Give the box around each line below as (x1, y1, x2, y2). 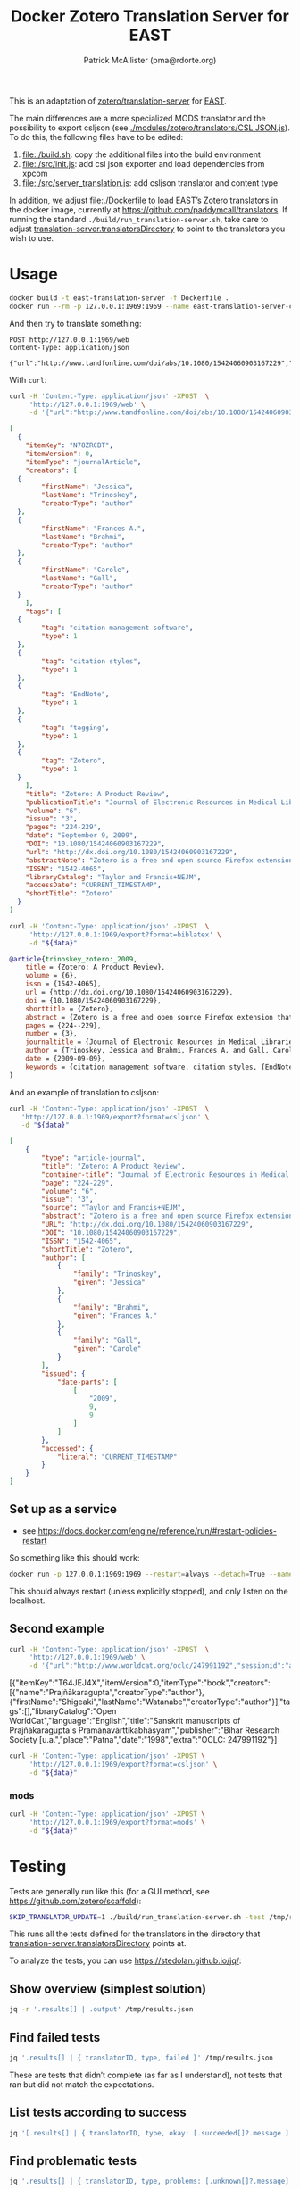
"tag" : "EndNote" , (41, 690, 110, 699)
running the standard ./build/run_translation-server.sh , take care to (9, 213, 269, 224)
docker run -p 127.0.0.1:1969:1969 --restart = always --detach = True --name (9, 1569, 294, 1578)
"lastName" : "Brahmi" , (41, 532, 126, 541)
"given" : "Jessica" (72, 1278, 146, 1287)
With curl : (9, 374, 47, 385)
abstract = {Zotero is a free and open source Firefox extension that (25, 1012, 294, 1021)
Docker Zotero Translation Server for (10, 6, 290, 27)
